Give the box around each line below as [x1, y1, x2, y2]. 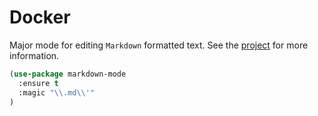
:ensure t [18, 78, 59, 88]
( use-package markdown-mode [9, 69, 127, 79]
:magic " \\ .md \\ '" [18, 87, 96, 98]
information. [9, 49, 60, 61]
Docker [9, 6, 71, 29]
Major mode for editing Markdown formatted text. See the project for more [9, 39, 309, 51]
